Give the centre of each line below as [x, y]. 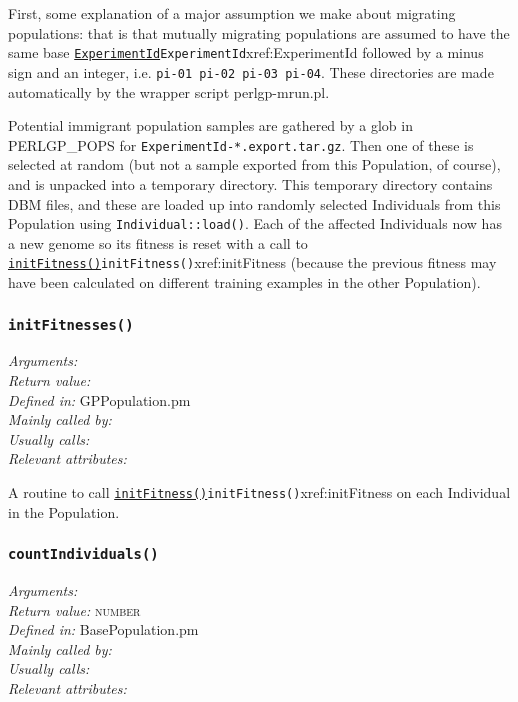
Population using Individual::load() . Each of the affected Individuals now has [255, 223]
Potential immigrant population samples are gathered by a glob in [210, 125]
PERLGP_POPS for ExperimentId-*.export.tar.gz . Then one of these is [241, 144]
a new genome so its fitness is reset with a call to [158, 242]
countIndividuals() [83, 554]
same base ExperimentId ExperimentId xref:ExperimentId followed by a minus [246, 52]
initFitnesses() [71, 324]
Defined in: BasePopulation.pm [103, 629]
